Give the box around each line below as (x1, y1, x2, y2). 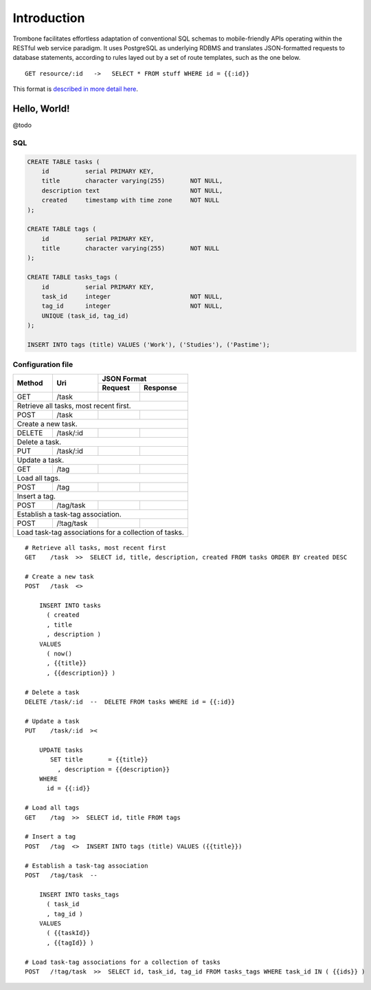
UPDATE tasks (38, 746, 83, 754)
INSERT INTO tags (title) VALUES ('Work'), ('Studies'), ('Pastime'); (27, 341, 271, 348)
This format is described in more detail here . (12, 85, 139, 93)
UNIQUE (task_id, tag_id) (41, 312, 129, 319)
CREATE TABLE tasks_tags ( (27, 273, 118, 282)
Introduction (12, 10, 85, 25)
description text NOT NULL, (41, 187, 223, 194)
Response (143, 383, 177, 392)
